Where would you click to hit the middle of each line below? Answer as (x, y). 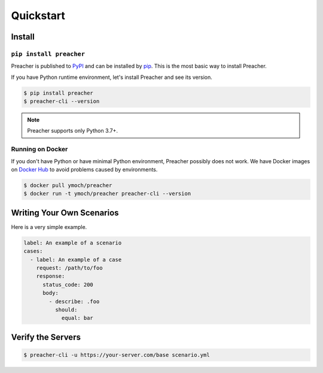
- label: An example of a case (76, 259)
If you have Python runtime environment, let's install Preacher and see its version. (112, 77)
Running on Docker (39, 149)
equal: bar (77, 318)
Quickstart (38, 16)
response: (51, 276)
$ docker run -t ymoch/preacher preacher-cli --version (107, 194)
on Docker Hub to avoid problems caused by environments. (84, 169)
